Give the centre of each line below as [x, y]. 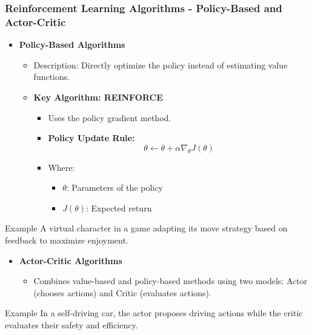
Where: [61, 167]
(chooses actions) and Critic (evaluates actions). [122, 292]
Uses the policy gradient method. [110, 117]
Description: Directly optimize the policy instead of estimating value [161, 65]
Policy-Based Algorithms [72, 45]
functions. [52, 77]
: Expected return [119, 207]
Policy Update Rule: [91, 138]
